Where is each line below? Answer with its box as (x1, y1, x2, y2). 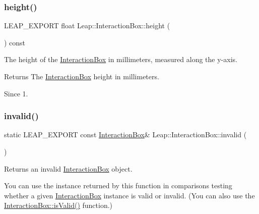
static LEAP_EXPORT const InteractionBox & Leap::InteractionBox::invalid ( (4, 129, 247, 140)
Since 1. (4, 88, 28, 98)
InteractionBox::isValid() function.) (4, 200, 113, 210)
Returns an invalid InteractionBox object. (4, 163, 133, 174)
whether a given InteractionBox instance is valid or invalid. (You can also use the (4, 190, 255, 200)
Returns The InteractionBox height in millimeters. (4, 71, 159, 81)
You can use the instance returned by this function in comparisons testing (4, 180, 232, 191)
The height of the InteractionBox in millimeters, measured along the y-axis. (4, 54, 237, 65)
